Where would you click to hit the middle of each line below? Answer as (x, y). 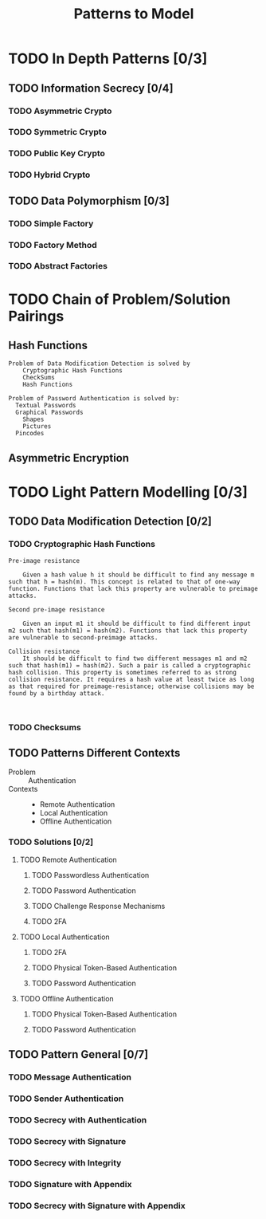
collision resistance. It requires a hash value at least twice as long (131, 679)
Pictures (37, 427)
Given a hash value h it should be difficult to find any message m (139, 575)
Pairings (36, 316)
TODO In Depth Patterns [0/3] (108, 59)
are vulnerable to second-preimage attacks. (83, 637)
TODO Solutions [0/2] (51, 842)
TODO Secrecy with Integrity (65, 1162)
